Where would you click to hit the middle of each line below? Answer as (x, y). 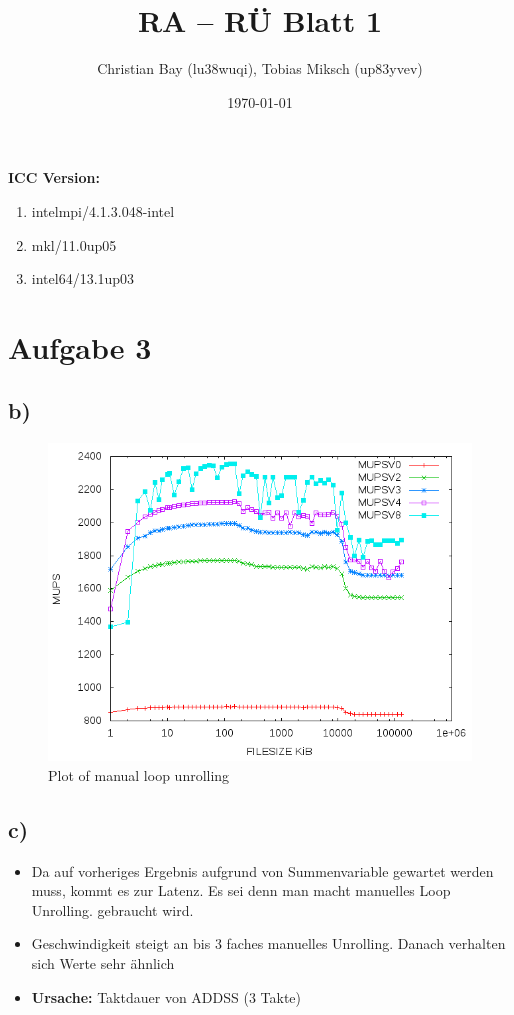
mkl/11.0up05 (74, 244)
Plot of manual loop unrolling (139, 774)
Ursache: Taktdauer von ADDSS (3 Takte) (166, 996)
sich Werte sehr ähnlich (103, 963)
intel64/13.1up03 (83, 278)
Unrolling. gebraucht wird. (112, 909)
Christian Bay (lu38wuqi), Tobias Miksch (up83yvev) (260, 68)
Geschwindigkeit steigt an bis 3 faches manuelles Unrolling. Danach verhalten (268, 943)
